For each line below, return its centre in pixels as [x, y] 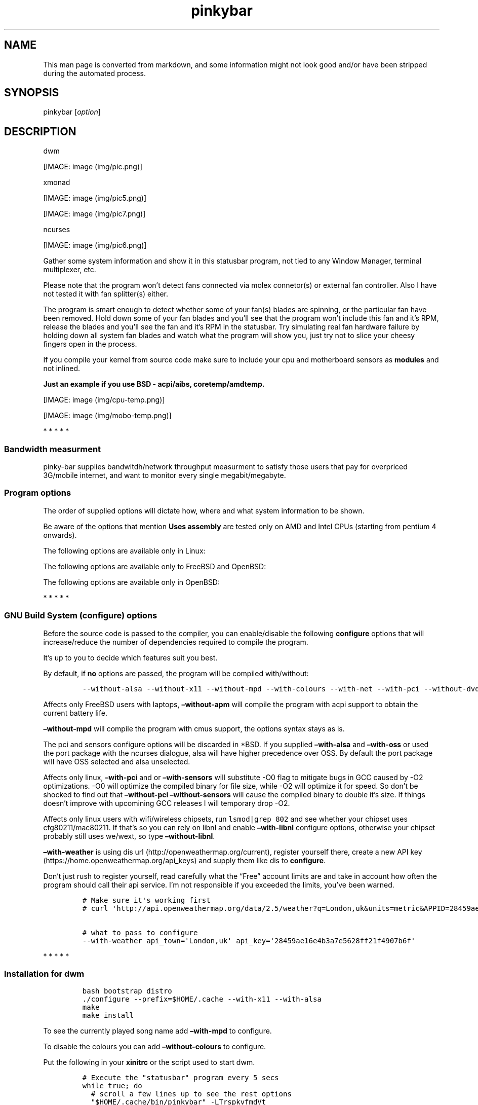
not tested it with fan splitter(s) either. [106, 294]
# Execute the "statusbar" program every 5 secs [181, 1078]
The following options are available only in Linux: [124, 550]
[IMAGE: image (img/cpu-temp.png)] [104, 400]
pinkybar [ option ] [72, 112]
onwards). [60, 535]
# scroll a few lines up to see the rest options [191, 1094]
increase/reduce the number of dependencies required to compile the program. [176, 642]
